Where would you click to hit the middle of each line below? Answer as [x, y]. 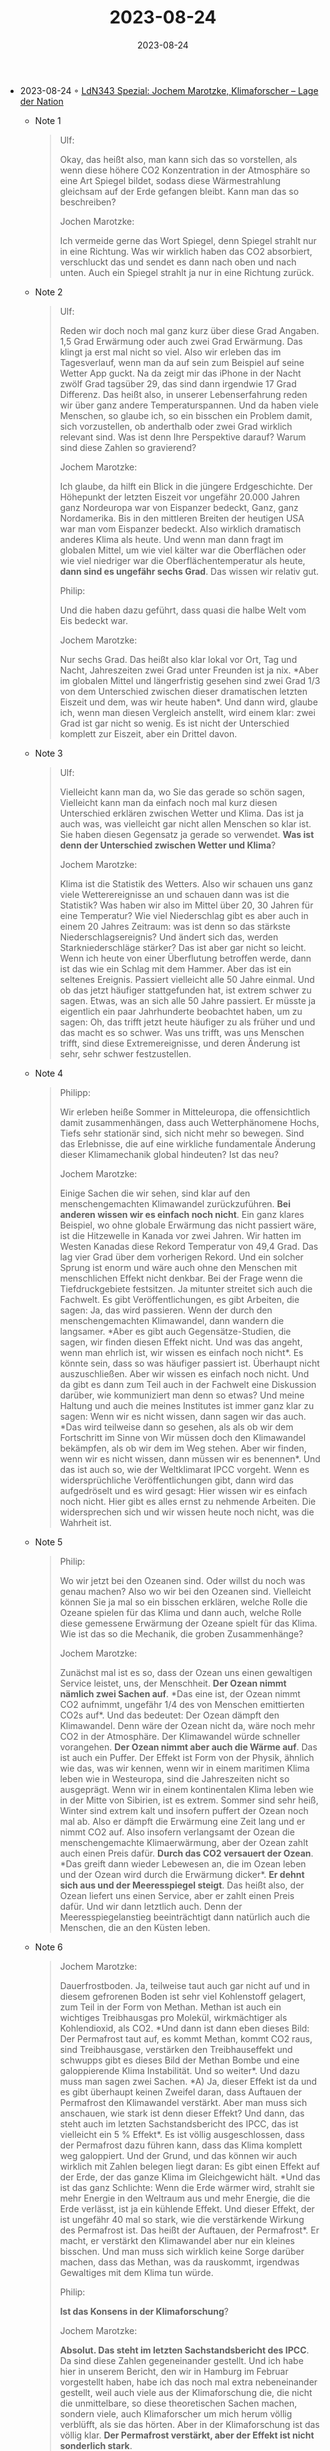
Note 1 [48, 120]
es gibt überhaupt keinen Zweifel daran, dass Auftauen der [181, 2092]
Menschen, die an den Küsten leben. [135, 1927]
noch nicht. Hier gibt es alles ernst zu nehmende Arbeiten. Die [188, 1501]
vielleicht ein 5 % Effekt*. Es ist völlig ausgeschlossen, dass [182, 2134]
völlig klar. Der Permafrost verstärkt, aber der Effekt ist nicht [187, 2435]
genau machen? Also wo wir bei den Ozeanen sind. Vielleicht [185, 1591]
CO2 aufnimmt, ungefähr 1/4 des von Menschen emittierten [182, 1704]
